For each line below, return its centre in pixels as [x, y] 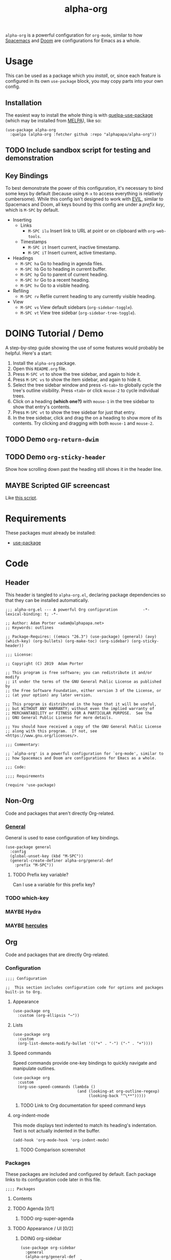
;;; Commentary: [23, 745]
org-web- [157, 231]
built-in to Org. [24, 992]
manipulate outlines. [34, 1069]
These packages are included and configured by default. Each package [81, 1174]
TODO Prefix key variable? [40, 875]
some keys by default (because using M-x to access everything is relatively [84, 194]
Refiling [21, 291]
